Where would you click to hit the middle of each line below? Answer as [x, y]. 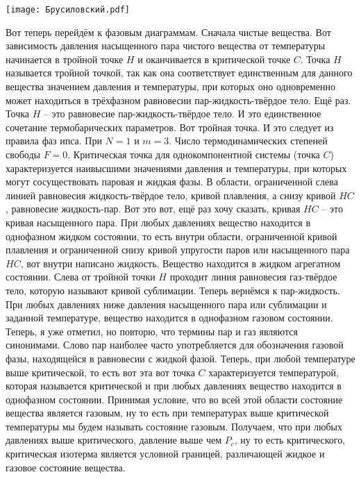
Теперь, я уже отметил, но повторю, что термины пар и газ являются [152, 331]
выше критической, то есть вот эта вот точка [100, 372]
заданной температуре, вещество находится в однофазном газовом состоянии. [169, 318]
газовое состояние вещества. [66, 467]
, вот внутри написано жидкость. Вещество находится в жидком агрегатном [180, 263]
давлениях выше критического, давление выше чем [114, 440]
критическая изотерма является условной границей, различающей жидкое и [165, 454]
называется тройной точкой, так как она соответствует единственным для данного [179, 73]
